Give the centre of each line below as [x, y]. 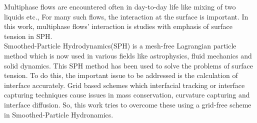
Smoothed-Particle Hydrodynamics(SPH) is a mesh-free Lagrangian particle [120, 46]
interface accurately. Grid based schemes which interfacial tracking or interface [124, 85]
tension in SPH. [28, 36]
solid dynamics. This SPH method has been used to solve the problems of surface [128, 65]
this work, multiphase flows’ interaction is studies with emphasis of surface [118, 26]
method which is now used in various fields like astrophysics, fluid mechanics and [128, 55]
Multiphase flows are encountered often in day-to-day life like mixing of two [120, 6]
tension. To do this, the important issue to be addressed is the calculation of [121, 75]
